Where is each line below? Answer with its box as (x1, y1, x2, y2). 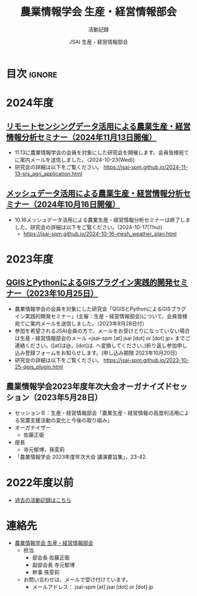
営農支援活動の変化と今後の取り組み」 (19, 417, 113, 424)
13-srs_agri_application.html (14, 170, 83, 177)
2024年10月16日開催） (36, 200, 120, 210)
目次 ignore (6, 67, 57, 80)
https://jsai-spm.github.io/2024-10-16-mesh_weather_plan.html (23, 230, 177, 237)
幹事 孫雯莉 (32, 569, 60, 576)
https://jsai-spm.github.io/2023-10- (103, 356, 189, 363)
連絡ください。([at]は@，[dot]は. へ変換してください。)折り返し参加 (14, 342, 178, 349)
